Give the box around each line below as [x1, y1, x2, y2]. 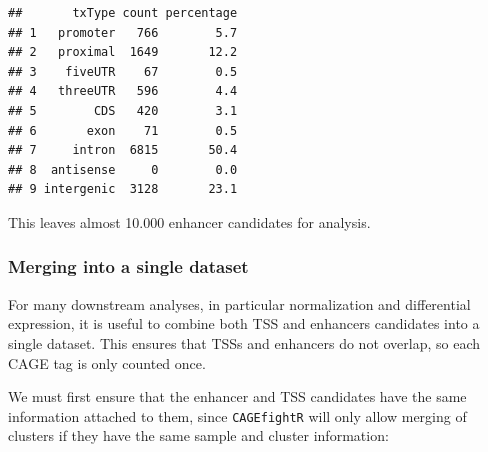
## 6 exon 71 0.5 [8, 123, 238, 138]
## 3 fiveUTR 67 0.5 [8, 64, 238, 79]
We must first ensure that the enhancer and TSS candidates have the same [8, 386, 467, 407]
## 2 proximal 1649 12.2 [8, 45, 238, 60]
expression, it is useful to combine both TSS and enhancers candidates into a [8, 313, 480, 334]
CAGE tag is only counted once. [8, 352, 206, 373]
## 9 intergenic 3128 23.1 [8, 182, 238, 197]
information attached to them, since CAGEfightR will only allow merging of [8, 405, 467, 426]
